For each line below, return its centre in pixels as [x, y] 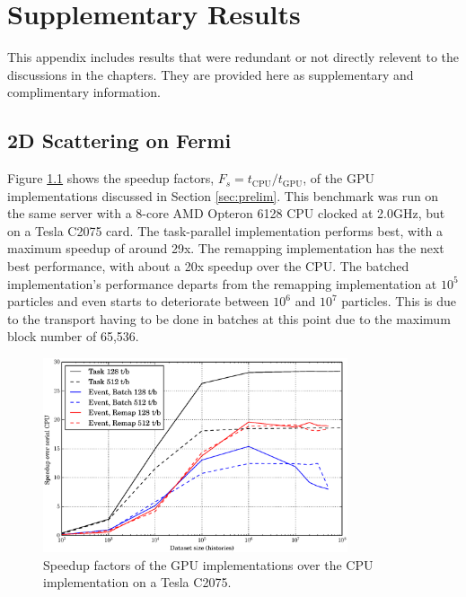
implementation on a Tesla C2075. [137, 582]
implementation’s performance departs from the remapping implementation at [222, 283]
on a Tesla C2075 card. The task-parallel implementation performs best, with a [225, 230]
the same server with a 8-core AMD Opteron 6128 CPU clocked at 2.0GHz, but [226, 213]
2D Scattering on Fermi [119, 140]
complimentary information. [84, 92]
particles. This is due [399, 301]
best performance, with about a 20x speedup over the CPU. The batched [208, 266]
